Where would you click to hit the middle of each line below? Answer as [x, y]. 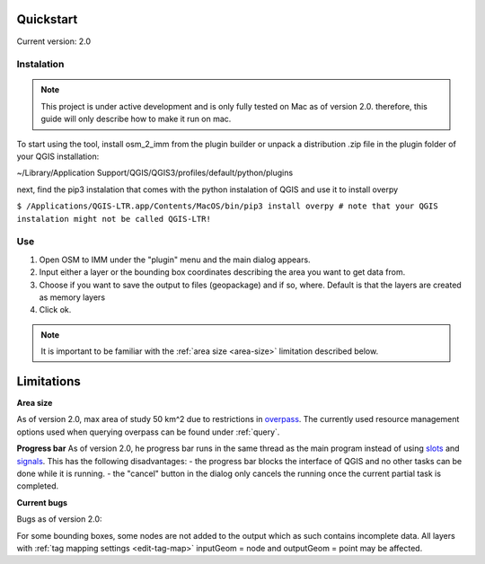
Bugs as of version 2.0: [59, 519]
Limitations [48, 381]
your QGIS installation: [58, 156]
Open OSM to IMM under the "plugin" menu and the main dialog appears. [175, 260]
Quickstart [47, 19]
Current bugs [42, 502]
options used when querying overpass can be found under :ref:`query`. [148, 432]
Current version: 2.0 [54, 41]
